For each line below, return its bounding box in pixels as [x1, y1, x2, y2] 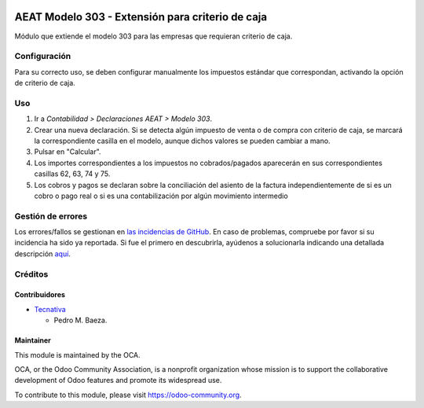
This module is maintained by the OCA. [14, 350, 141, 359]
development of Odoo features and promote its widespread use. [14, 376, 222, 385]
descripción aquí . [14, 248, 71, 259]
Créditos [14, 268, 49, 279]
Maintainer [14, 336, 51, 345]
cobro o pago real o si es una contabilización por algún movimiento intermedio [34, 191, 288, 200]
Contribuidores [14, 290, 66, 300]
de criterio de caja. [14, 79, 76, 88]
